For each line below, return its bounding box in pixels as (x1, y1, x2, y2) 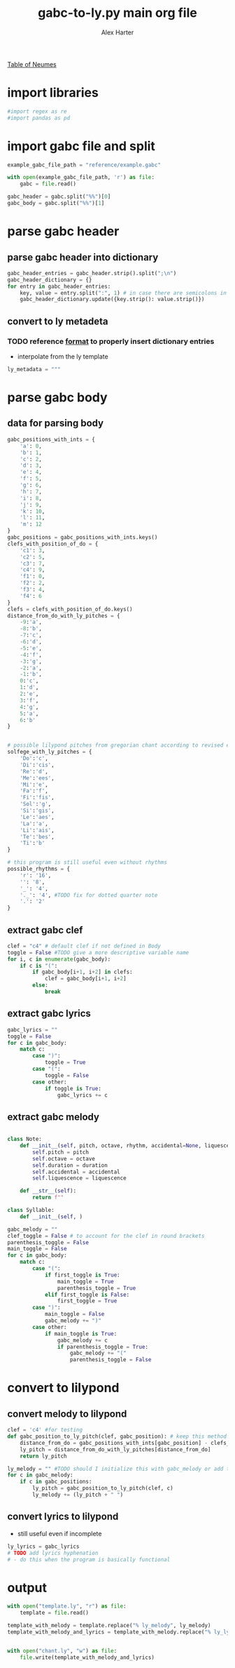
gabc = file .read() (20, 180, 77, 187)
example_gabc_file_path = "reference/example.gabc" (7, 161, 161, 168)
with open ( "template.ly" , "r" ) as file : (7, 1603, 127, 1610)
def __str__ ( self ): (20, 1187, 77, 1194)
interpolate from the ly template (17, 352, 108, 361)
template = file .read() (20, 1609, 90, 1617)
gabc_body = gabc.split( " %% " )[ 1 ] (7, 200, 105, 207)
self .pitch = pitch (32, 1149, 90, 1156)
